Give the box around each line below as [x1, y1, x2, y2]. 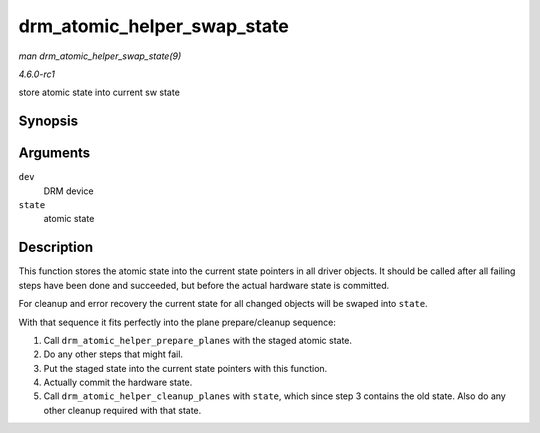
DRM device [43, 185, 94, 197]
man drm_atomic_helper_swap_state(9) [18, 50, 182, 62]
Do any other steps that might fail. [43, 348, 184, 360]
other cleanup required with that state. [43, 404, 202, 416]
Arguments [18, 145, 91, 162]
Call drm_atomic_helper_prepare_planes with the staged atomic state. [43, 334, 353, 346]
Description [18, 239, 94, 256]
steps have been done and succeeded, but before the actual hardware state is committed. [18, 279, 390, 291]
